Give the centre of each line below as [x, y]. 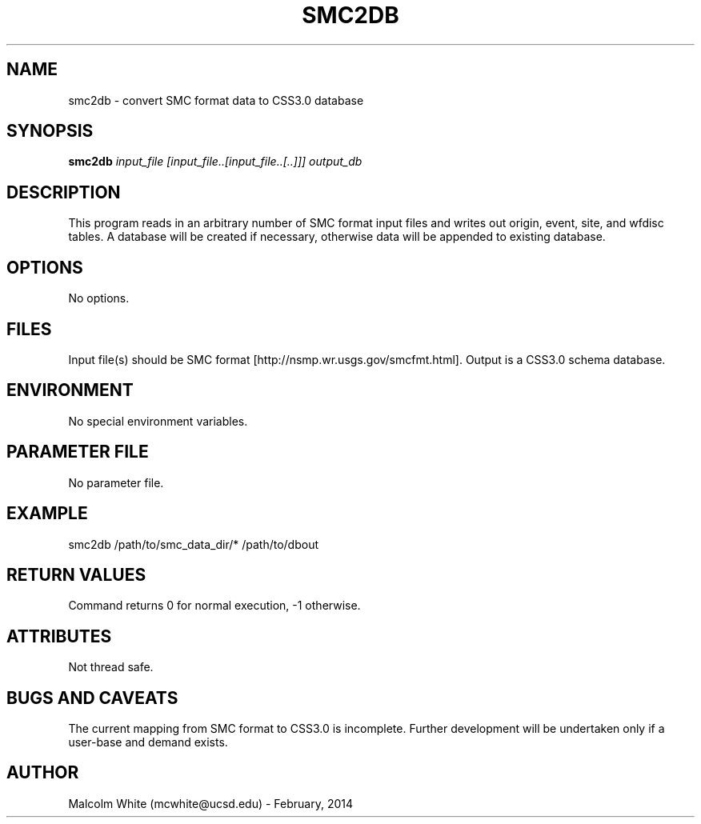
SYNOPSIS [50, 131]
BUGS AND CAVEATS [92, 698]
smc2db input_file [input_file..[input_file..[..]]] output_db [215, 162]
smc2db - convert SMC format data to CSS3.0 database [216, 100]
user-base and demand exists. [148, 742]
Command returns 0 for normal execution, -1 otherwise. [214, 606]
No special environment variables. [158, 421]
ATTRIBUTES [59, 636]
